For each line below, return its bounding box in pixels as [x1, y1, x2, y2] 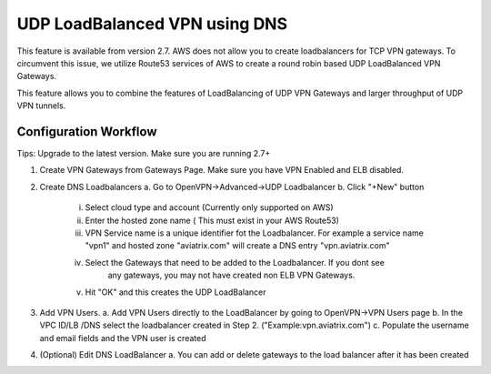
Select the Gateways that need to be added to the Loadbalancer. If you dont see [85, 257, 386, 268]
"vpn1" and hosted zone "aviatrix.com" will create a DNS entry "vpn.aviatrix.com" [85, 240, 390, 251]
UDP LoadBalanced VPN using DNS [16, 14, 288, 34]
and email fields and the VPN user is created [39, 332, 206, 343]
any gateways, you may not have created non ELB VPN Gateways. [107, 269, 356, 281]
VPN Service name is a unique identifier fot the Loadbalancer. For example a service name [85, 227, 425, 238]
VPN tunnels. [16, 100, 66, 111]
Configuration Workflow [16, 124, 157, 139]
